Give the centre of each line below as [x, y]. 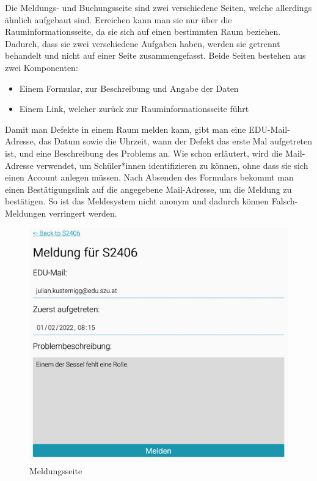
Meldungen [26, 213]
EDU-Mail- [269, 129]
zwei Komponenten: [42, 67]
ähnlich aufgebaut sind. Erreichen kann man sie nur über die [118, 19]
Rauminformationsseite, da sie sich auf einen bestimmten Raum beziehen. [143, 32]
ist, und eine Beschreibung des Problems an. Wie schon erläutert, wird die [144, 153]
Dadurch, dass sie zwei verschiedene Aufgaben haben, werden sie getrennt [143, 43]
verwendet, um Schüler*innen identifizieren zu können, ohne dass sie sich [172, 165]
